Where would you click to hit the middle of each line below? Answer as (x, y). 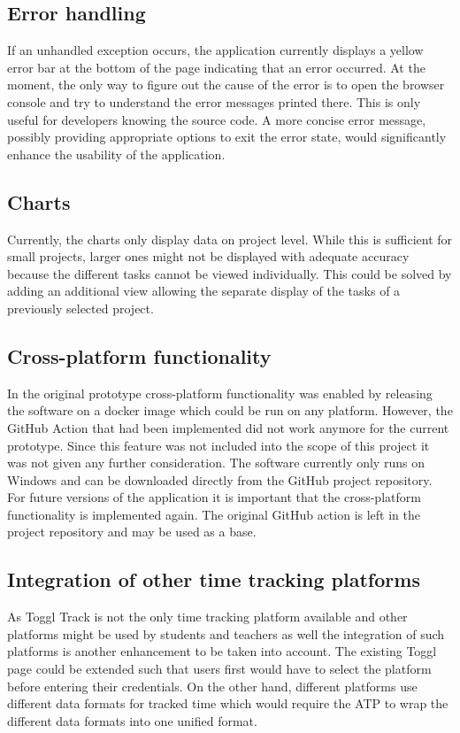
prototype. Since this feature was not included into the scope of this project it (218, 445)
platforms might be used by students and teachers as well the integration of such (226, 633)
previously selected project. (80, 308)
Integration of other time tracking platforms (214, 579)
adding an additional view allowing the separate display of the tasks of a (204, 291)
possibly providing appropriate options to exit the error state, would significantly (227, 137)
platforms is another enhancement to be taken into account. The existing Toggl (222, 651)
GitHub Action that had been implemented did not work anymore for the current (228, 427)
